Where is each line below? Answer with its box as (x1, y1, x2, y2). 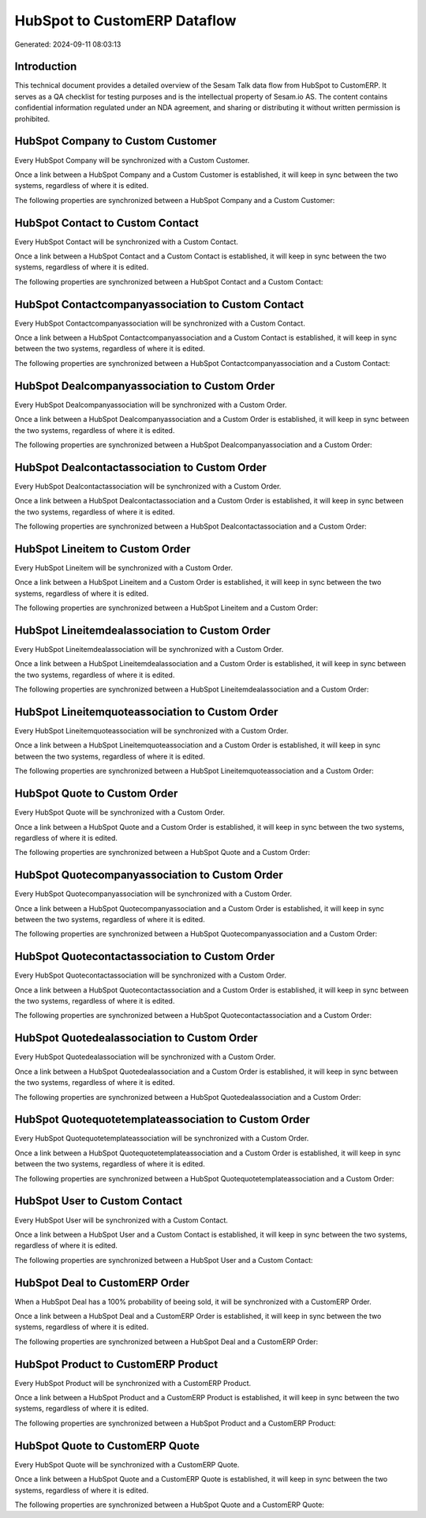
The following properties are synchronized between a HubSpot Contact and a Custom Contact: (14, 277, 323, 286)
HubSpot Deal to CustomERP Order (14, 1276, 190, 1290)
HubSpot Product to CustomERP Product (14, 1358, 219, 1371)
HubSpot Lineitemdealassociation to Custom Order (14, 623, 271, 637)
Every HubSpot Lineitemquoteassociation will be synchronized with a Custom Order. (14, 726, 289, 736)
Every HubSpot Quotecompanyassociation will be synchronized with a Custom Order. (14, 889, 292, 898)
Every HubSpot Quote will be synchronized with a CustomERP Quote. (14, 1460, 240, 1469)
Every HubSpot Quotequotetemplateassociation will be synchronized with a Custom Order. (14, 1134, 309, 1143)
